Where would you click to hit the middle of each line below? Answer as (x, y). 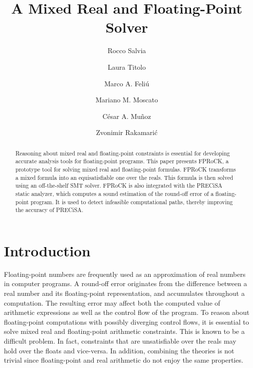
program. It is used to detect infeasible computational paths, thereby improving (132, 202)
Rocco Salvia (127, 50)
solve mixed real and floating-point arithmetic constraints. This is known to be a (125, 331)
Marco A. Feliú (127, 83)
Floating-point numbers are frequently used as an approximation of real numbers (125, 274)
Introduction (47, 250)
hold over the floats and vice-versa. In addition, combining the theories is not (119, 350)
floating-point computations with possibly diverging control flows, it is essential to (126, 321)
